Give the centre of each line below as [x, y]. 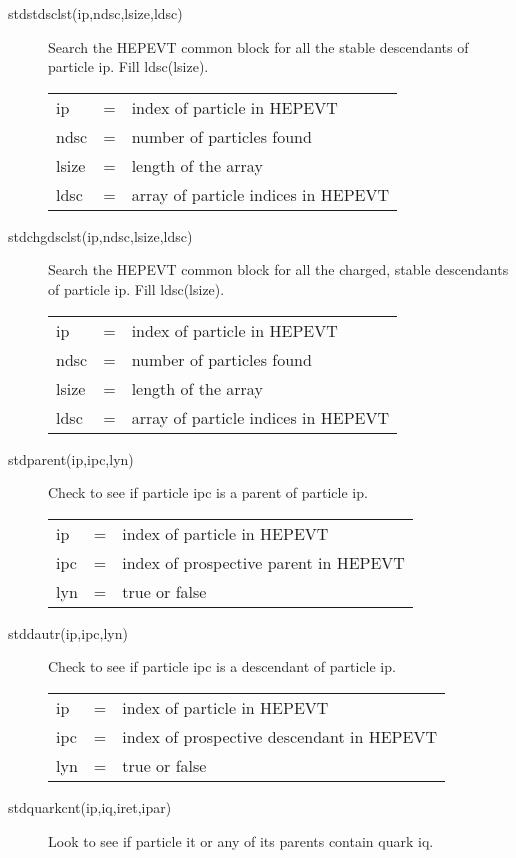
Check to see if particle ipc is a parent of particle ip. [208, 492]
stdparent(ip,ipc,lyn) [71, 458]
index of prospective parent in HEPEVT [263, 562]
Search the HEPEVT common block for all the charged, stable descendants [278, 269]
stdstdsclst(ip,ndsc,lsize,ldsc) [95, 13]
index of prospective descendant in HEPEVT [279, 736]
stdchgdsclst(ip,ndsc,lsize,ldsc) [100, 235]
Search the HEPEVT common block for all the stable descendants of [258, 46]
